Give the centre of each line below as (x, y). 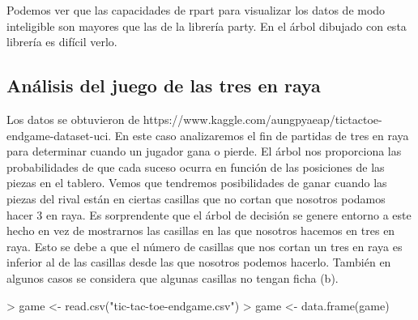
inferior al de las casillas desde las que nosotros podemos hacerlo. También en (199, 262)
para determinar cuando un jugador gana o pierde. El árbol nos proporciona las (204, 151)
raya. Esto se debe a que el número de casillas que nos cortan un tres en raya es (205, 246)
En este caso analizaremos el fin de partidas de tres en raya (262, 135)
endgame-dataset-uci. (59, 135)
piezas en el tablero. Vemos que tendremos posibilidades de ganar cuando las (197, 183)
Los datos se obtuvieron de (73, 119)
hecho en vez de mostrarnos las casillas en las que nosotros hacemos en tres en (201, 230)
